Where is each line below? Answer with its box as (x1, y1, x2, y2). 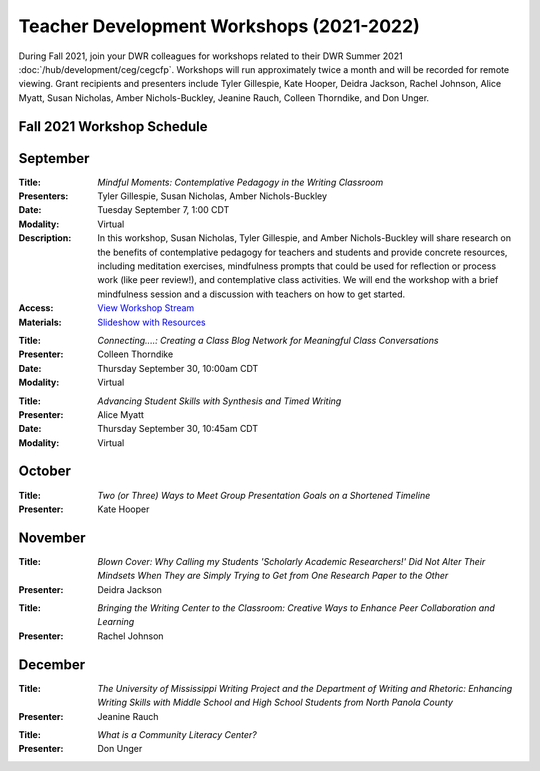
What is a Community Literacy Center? (97, 728, 257, 740)
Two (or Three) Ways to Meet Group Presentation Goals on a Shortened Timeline (97, 489, 431, 501)
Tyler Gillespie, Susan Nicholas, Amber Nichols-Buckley (97, 190, 328, 202)
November (18, 529, 86, 546)
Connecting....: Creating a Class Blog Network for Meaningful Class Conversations (97, 334, 439, 346)
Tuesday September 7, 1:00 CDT (97, 204, 230, 216)
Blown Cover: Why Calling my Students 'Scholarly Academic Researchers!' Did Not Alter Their (97, 555, 486, 567)
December (18, 656, 86, 673)
